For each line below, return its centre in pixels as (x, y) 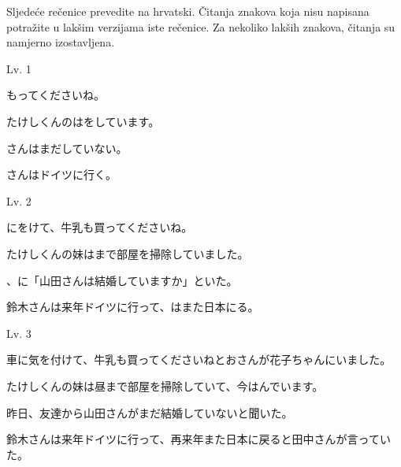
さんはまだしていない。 (67, 148)
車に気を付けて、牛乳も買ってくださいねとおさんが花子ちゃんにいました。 (199, 360)
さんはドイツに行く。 (61, 174)
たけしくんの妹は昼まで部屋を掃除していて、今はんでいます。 (165, 385)
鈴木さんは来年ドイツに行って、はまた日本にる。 (133, 307)
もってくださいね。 (56, 95)
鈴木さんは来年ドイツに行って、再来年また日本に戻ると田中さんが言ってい (199, 439)
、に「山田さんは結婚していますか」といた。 (122, 280)
